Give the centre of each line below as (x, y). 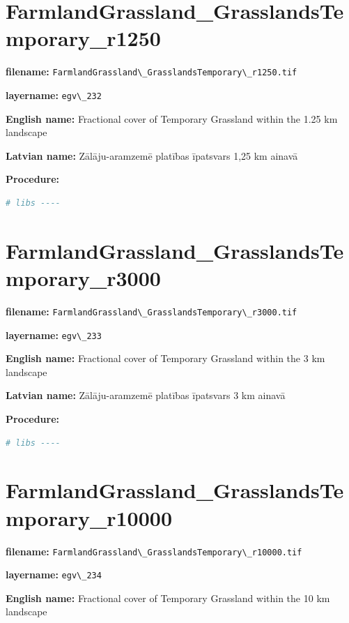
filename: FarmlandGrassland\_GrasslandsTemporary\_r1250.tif (152, 72)
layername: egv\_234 (54, 575)
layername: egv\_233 (54, 335)
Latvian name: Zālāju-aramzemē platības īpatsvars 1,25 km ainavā (152, 155)
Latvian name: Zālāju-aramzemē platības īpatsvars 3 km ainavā (146, 395)
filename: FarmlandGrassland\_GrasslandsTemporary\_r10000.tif (154, 551)
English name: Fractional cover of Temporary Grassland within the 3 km (165, 358)
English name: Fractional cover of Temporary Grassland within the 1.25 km (172, 118)
